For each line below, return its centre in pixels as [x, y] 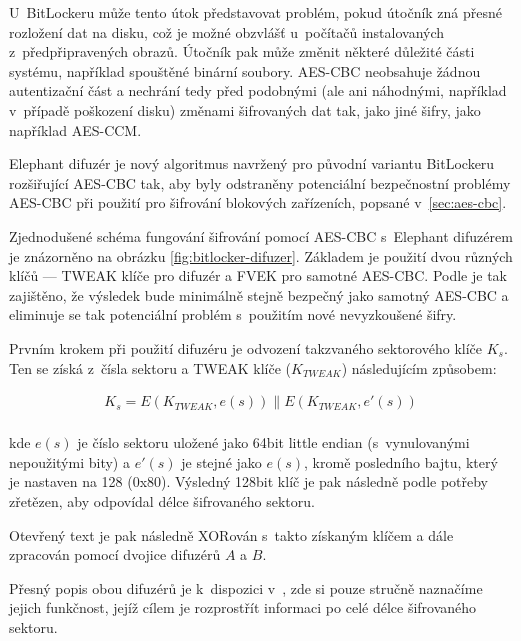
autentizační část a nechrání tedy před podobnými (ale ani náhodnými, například [258, 90]
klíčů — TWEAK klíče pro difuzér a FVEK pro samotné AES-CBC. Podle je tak [258, 275]
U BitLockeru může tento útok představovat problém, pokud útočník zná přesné [256, 12]
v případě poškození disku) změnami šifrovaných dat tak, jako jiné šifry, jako [245, 109]
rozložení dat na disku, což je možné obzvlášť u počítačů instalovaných [227, 31]
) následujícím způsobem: [419, 367]
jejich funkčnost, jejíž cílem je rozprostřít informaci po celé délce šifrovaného [243, 607]
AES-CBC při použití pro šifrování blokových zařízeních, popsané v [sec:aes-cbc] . [258, 202]
